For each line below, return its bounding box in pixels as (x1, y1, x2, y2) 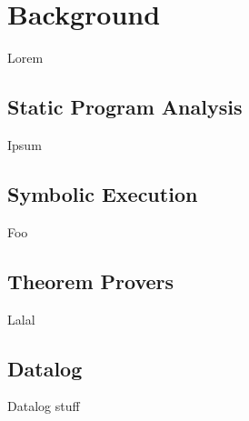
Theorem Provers (7, 266, 174, 295)
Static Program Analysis (7, 93, 243, 121)
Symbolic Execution (7, 179, 198, 207)
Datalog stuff (7, 396, 80, 416)
